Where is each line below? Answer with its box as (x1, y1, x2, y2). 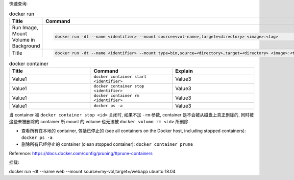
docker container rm (94, 93, 140, 98)
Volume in (12, 36, 35, 43)
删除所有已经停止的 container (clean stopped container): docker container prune (21, 141, 193, 147)
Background (12, 42, 40, 49)
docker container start (94, 74, 147, 79)
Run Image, (12, 24, 39, 31)
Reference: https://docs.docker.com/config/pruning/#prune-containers (9, 150, 153, 156)
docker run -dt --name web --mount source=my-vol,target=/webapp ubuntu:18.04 (9, 168, 176, 174)
